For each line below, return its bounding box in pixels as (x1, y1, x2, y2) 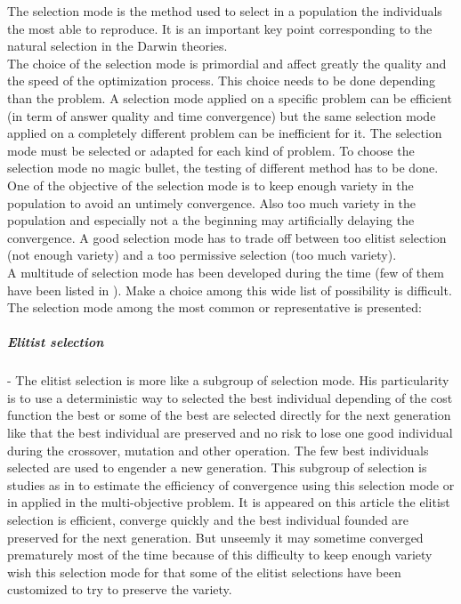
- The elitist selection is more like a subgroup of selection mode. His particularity (7, 371, 449, 390)
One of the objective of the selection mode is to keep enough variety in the (7, 175, 414, 194)
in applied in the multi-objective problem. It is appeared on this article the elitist (7, 493, 450, 511)
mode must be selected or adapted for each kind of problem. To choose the (7, 141, 415, 159)
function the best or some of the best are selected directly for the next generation (7, 406, 451, 424)
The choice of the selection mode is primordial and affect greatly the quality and (7, 53, 447, 72)
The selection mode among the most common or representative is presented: (7, 298, 422, 317)
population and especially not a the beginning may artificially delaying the (7, 211, 415, 230)
